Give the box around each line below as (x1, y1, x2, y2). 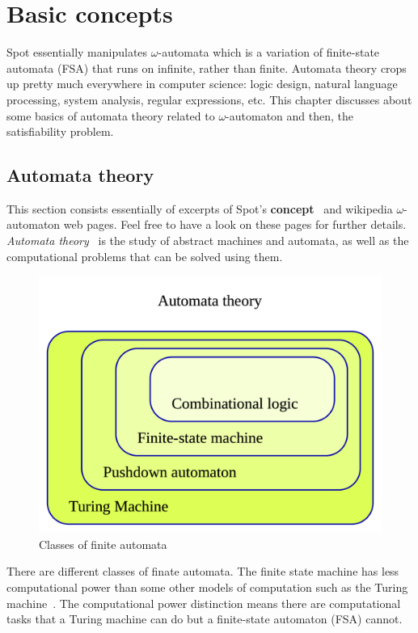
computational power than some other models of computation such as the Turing (6, 579, 408, 596)
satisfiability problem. (6, 123, 114, 140)
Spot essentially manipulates (6, 44, 148, 61)
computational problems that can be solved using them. (6, 247, 283, 264)
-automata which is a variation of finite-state (158, 44, 380, 61)
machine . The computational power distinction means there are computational (6, 594, 401, 611)
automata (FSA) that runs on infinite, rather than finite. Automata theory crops (6, 59, 407, 76)
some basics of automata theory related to (6, 107, 215, 124)
